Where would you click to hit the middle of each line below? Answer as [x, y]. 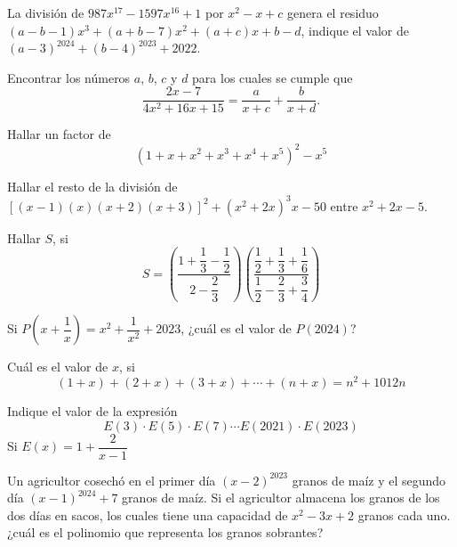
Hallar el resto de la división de [92, 186]
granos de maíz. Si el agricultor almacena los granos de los [281, 498]
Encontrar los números [69, 77]
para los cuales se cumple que [273, 77]
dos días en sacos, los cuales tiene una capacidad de [148, 514]
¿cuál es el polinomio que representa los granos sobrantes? [165, 532]
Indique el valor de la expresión [92, 410]
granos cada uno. [404, 514]
